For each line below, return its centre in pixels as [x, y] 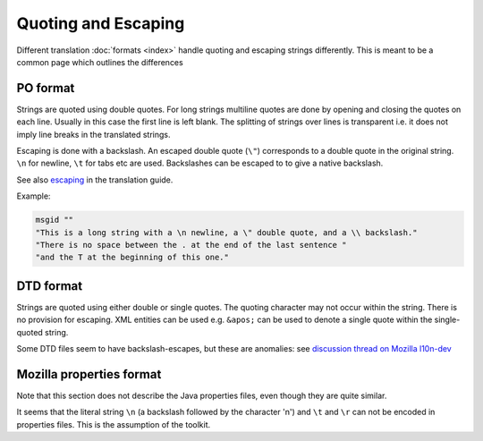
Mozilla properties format [89, 374]
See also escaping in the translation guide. [95, 180]
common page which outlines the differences [100, 62]
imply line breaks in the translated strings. [93, 134]
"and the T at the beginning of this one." [132, 258]
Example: [34, 196]
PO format [46, 88]
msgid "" [55, 220]
